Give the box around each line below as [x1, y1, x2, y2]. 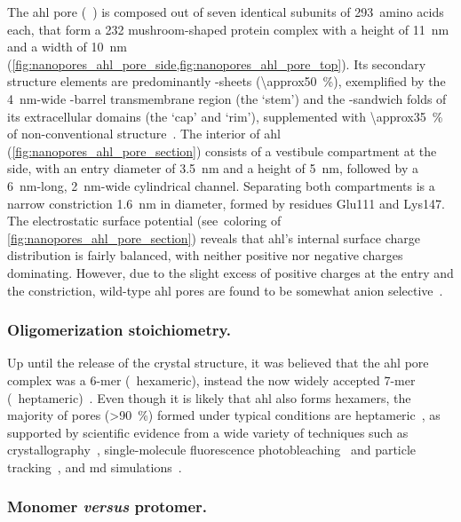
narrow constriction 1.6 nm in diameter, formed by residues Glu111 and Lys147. [7, 194, 445, 212]
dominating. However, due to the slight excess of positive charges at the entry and [7, 263, 454, 281]
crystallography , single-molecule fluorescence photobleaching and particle [7, 440, 417, 459]
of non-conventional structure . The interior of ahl [7, 124, 281, 143]
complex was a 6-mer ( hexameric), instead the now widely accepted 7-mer [7, 370, 416, 389]
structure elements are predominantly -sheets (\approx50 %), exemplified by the [7, 72, 446, 91]
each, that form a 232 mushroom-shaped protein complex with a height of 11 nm [7, 20, 449, 38]
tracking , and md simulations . [7, 457, 182, 476]
